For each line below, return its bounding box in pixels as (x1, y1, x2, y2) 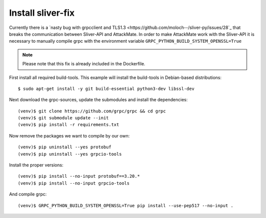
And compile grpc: (9, 191, 47, 197)
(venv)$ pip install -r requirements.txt (18, 122, 119, 128)
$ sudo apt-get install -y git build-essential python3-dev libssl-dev (18, 86, 195, 91)
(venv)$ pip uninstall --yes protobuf (18, 144, 112, 150)
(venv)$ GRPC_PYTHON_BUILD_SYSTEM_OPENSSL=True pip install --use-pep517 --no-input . (18, 203, 233, 208)
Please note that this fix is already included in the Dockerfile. (22, 61, 145, 67)
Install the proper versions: (9, 162, 64, 168)
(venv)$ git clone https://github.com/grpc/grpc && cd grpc (18, 108, 166, 114)
